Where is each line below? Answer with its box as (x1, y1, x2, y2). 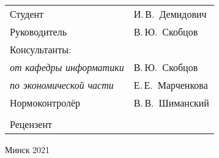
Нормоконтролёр (10, 96, 81, 110)
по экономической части (10, 78, 114, 92)
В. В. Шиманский (133, 96, 209, 110)
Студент (10, 7, 44, 21)
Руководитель (10, 24, 67, 39)
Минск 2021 (5, 143, 50, 156)
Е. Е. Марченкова (133, 78, 208, 92)
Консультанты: (10, 42, 72, 56)
